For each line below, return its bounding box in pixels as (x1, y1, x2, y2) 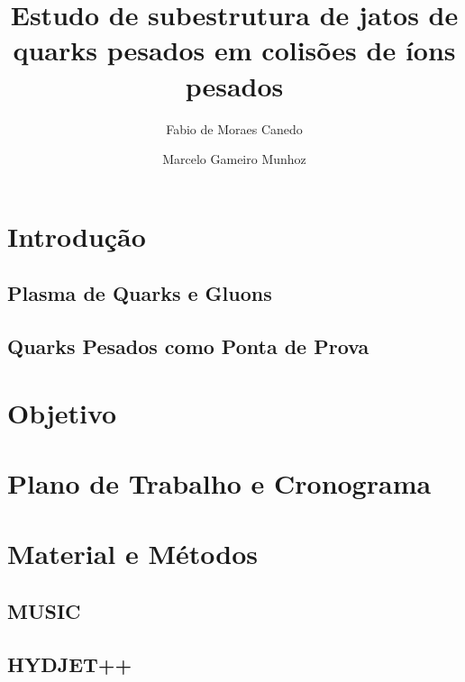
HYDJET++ (7, 650, 132, 677)
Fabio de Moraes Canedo (166, 119, 303, 138)
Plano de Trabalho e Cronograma (7, 465, 432, 501)
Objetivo (7, 394, 117, 431)
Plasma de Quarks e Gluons (7, 279, 272, 307)
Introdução (7, 217, 146, 254)
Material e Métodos (7, 535, 259, 572)
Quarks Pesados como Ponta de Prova (7, 332, 369, 360)
